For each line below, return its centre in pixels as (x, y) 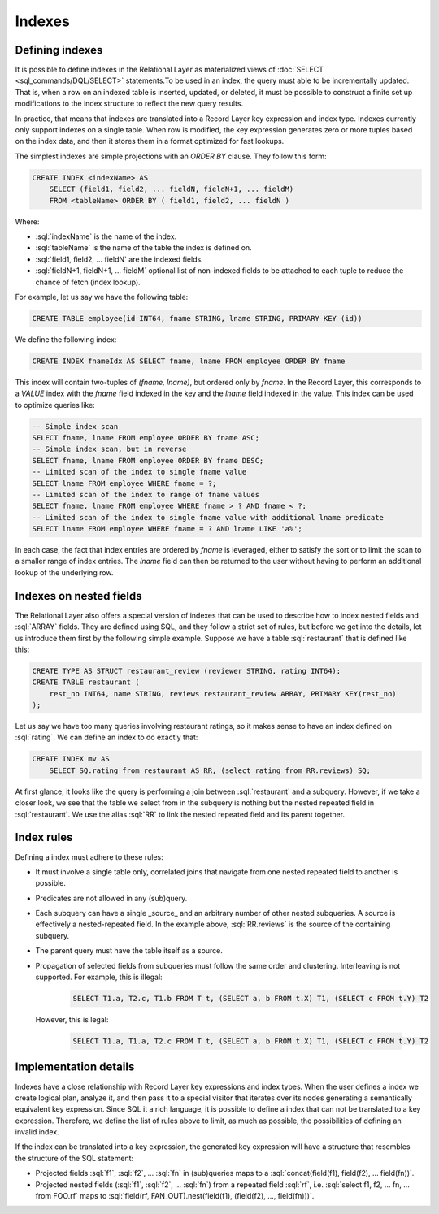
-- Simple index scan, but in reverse (109, 449)
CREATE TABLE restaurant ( (86, 682)
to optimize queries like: (55, 405)
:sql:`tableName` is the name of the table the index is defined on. (143, 248)
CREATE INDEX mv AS (71, 759)
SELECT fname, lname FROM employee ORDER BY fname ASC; (146, 438)
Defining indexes (59, 50)
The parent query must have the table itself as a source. (129, 951)
